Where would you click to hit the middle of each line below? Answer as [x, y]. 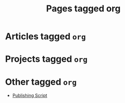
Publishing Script [30, 96]
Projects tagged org [46, 59]
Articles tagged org [45, 36]
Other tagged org [41, 82]
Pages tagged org [83, 9]
